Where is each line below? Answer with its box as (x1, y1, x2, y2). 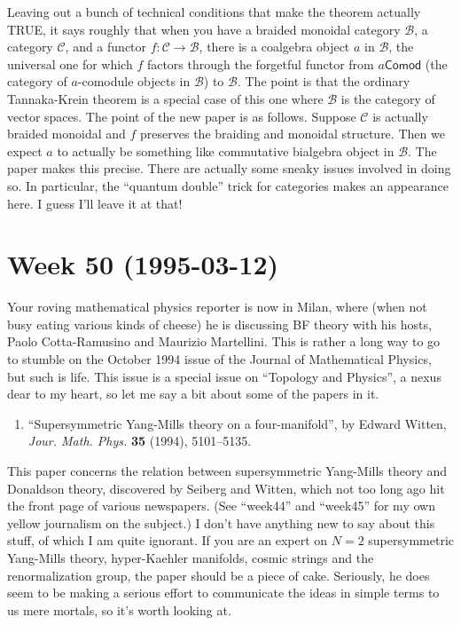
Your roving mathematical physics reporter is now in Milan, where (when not (7, 297, 427, 316)
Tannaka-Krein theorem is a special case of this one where (7, 89, 324, 107)
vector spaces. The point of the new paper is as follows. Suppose (7, 107, 356, 125)
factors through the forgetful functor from (146, 54, 374, 73)
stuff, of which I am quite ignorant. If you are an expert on (7, 531, 328, 550)
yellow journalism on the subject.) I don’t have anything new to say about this (7, 513, 435, 532)
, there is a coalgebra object (199, 37, 350, 56)
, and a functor (65, 37, 147, 56)
